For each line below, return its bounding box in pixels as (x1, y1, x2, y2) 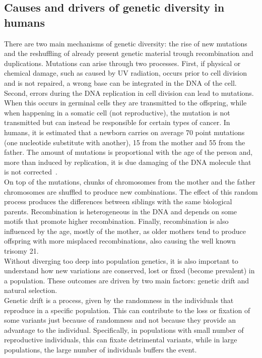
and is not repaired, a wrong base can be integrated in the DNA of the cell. (4, 77, 237, 88)
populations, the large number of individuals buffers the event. (4, 344, 197, 354)
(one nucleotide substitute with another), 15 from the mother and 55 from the (4, 137, 245, 147)
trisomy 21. (4, 246, 39, 256)
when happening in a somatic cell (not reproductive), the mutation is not (4, 107, 230, 117)
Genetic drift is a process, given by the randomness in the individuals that (4, 295, 234, 306)
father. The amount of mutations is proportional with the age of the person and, (4, 147, 253, 157)
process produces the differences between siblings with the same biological (4, 196, 232, 207)
